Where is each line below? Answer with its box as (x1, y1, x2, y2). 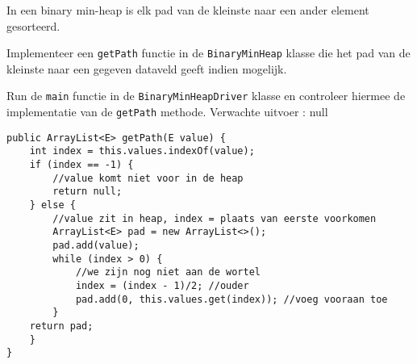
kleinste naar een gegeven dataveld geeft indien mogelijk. (6, 60, 287, 77)
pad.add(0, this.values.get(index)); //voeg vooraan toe (75, 293, 388, 305)
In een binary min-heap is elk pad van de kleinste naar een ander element (6, 2, 369, 18)
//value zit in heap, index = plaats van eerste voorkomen (52, 212, 377, 224)
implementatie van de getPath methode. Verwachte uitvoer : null (6, 103, 328, 120)
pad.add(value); (52, 240, 140, 251)
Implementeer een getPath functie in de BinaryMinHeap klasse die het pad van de (6, 44, 411, 61)
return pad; (29, 320, 94, 332)
